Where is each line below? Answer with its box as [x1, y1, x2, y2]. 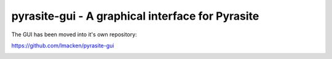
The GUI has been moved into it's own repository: [11, 31, 138, 38]
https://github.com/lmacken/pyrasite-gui [11, 42, 114, 49]
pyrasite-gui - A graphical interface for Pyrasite [11, 9, 259, 23]
